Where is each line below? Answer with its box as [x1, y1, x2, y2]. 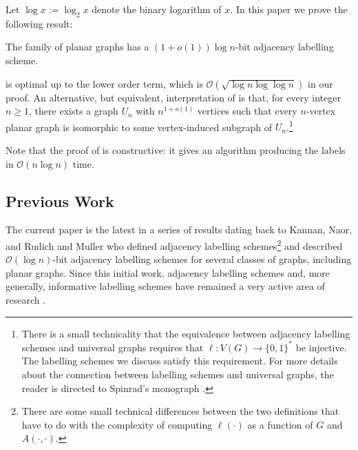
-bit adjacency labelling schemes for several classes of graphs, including [52, 252, 352, 266]
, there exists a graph [29, 104, 118, 118]
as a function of [247, 417, 313, 431]
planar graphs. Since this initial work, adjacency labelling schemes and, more [6, 265, 330, 280]
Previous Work [6, 190, 114, 211]
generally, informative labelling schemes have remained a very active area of [6, 279, 325, 293]
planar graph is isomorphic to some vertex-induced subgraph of [6, 119, 273, 134]
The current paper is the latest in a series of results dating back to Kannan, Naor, [6, 222, 352, 237]
